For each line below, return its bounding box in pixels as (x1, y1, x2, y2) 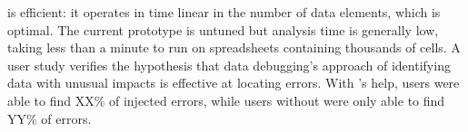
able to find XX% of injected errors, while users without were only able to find (7, 90, 445, 109)
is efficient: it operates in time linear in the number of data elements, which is (7, 3, 441, 21)
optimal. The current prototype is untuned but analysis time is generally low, (7, 20, 439, 39)
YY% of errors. (7, 108, 92, 127)
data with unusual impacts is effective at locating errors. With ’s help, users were (7, 73, 460, 92)
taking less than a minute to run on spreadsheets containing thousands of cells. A (7, 38, 461, 57)
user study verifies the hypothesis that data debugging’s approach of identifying (7, 55, 451, 74)
